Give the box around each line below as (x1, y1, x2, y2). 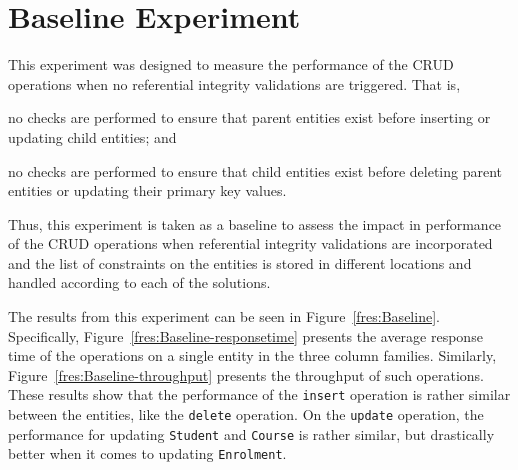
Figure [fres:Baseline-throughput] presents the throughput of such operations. (8, 364, 485, 385)
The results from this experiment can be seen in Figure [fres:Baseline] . (8, 306, 440, 327)
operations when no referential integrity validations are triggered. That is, (8, 73, 461, 94)
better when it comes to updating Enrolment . (8, 443, 287, 464)
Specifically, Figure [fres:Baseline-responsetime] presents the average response (8, 325, 483, 346)
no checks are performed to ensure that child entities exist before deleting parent (8, 160, 503, 181)
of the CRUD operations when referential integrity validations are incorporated (8, 233, 493, 254)
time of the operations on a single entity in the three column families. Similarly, (8, 345, 497, 366)
